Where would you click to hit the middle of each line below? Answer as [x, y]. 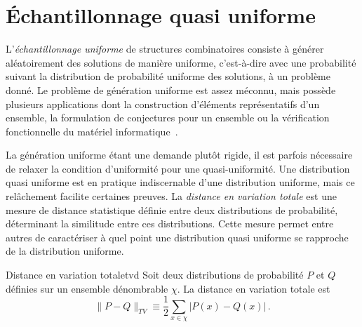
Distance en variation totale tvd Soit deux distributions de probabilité [155, 275]
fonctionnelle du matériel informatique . [92, 131]
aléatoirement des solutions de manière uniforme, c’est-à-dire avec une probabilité [181, 62]
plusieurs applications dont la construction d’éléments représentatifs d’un [163, 104]
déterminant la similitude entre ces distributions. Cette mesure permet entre [170, 223]
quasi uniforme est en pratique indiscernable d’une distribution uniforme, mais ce [180, 182]
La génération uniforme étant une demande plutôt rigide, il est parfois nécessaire [179, 155]
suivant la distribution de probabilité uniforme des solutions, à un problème [168, 76]
